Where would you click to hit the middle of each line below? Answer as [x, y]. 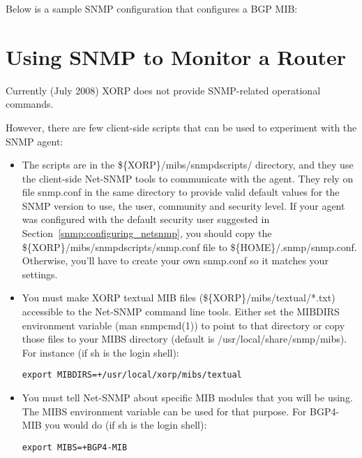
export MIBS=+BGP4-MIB [75, 447]
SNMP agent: [35, 141]
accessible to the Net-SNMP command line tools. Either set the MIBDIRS [181, 312]
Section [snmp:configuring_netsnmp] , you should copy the [147, 233]
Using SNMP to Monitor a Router [176, 56]
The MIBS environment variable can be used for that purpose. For [164, 411]
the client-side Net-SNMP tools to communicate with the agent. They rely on [188, 178]
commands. [30, 104]
